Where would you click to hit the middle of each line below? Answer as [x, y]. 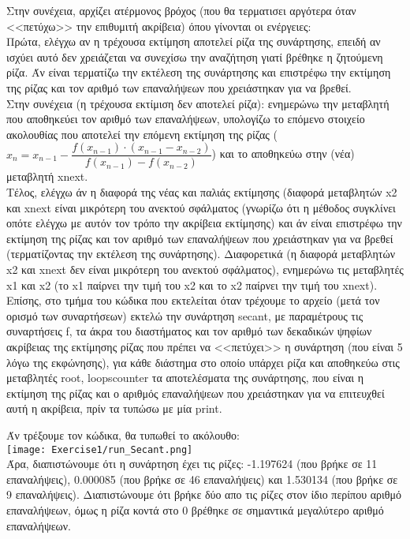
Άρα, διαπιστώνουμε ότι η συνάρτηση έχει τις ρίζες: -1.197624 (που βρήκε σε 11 [192, 464]
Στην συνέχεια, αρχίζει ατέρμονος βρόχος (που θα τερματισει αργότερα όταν [181, 10]
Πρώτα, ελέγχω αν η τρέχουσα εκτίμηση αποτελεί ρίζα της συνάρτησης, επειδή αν [194, 41]
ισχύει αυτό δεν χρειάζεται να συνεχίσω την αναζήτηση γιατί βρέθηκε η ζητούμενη [195, 56]
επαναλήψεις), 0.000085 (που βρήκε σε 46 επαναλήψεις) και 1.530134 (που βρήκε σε [202, 479]
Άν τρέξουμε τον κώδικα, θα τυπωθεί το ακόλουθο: [123, 434]
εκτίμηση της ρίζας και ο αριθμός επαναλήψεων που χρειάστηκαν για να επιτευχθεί [196, 393]
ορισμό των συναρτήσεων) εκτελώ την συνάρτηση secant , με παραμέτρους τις [185, 315]
